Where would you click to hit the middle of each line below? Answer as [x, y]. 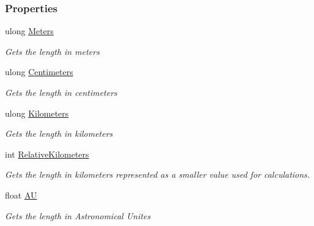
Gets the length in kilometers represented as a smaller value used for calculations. [158, 174]
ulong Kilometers [37, 113]
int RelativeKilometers [47, 154]
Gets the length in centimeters [61, 92]
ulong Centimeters [39, 72]
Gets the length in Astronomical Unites [78, 215]
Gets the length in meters [52, 51]
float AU [21, 195]
